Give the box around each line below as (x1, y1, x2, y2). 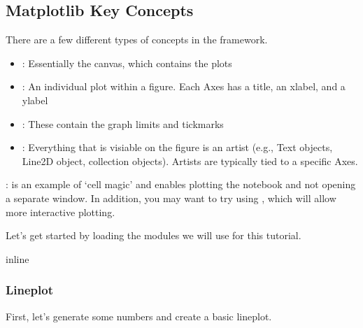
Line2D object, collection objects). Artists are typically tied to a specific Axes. (22, 153, 358, 168)
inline (6, 251, 29, 266)
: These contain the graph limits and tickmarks (22, 116, 224, 131)
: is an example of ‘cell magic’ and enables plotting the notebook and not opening (6, 177, 356, 192)
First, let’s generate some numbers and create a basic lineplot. (6, 308, 272, 323)
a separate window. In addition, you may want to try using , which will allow (6, 190, 336, 205)
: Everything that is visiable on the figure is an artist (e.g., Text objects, (22, 140, 333, 155)
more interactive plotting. (6, 204, 115, 219)
